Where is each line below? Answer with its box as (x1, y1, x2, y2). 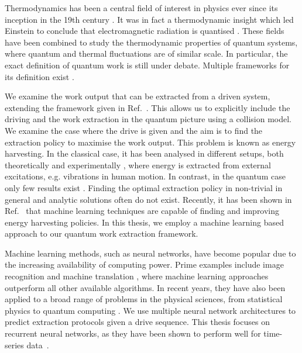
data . (26, 338, 49, 351)
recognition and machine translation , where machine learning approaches (5, 270, 269, 282)
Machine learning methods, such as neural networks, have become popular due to (5, 247, 296, 259)
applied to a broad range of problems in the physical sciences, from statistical (5, 293, 283, 305)
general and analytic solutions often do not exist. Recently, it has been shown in (5, 193, 292, 205)
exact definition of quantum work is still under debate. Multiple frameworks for (5, 58, 290, 71)
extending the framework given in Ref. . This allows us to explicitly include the (5, 101, 290, 113)
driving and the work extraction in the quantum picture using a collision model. (5, 113, 291, 125)
